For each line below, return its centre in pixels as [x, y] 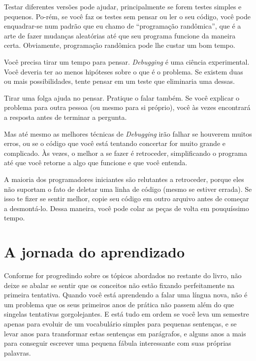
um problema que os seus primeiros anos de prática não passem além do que [119, 304]
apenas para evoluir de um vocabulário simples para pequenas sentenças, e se [120, 323]
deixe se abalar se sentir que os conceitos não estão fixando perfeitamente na [119, 285]
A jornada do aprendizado [95, 252]
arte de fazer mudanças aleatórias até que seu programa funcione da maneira [120, 35]
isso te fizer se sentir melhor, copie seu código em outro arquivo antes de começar [127, 199]
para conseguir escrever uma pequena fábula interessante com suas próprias [118, 343]
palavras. [17, 352]
